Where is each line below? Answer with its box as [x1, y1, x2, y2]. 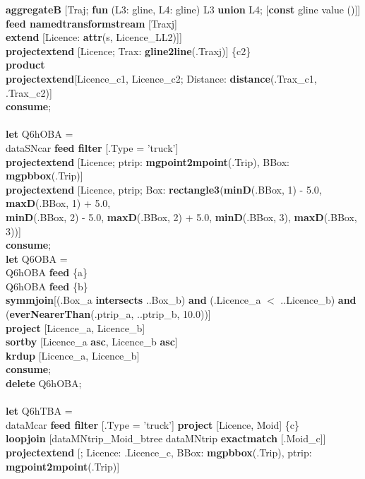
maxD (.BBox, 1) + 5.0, [6, 196, 111, 211]
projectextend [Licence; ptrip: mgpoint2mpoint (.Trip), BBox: [6, 154, 289, 169]
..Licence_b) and [280, 292, 357, 307]
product [6, 57, 45, 72]
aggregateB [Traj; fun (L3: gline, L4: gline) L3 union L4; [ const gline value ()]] [6, 2, 361, 16]
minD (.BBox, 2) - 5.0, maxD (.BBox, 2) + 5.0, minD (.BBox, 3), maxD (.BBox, [6, 209, 357, 224]
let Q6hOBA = [6, 126, 73, 141]
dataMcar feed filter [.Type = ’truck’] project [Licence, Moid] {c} [6, 417, 300, 432]
